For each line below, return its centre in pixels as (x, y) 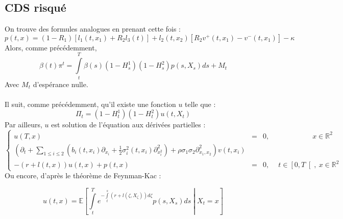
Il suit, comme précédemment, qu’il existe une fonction (90, 104)
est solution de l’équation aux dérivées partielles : (128, 125)
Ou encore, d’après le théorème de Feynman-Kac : (83, 175)
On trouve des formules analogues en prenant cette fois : (93, 29)
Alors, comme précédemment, (51, 47)
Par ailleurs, (23, 125)
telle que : (200, 104)
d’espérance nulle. (60, 84)
